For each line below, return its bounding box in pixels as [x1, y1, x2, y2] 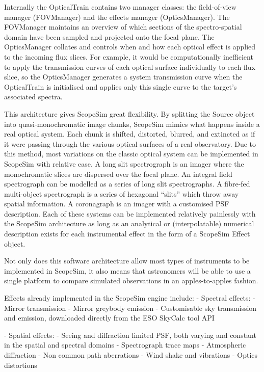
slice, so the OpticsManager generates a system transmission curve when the [4, 71, 243, 82]
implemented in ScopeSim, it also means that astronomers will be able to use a [4, 265, 251, 276]
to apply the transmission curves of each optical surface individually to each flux [4, 61, 255, 72]
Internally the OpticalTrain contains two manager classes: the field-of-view [4, 2, 236, 12]
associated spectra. [4, 91, 63, 102]
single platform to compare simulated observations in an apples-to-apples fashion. [4, 275, 258, 286]
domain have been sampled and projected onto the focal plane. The [4, 31, 215, 42]
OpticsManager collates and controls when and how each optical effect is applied [4, 41, 256, 52]
